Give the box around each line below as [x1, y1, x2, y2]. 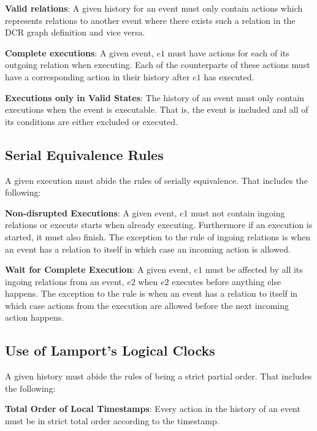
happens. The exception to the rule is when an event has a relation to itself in [5, 287, 298, 300]
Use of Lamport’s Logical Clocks [5, 341, 215, 360]
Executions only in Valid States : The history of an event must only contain [5, 91, 304, 104]
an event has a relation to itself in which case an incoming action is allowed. [5, 242, 291, 255]
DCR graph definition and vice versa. [5, 26, 145, 39]
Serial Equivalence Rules [5, 145, 164, 164]
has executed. [204, 70, 254, 83]
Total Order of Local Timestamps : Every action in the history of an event [5, 402, 300, 415]
